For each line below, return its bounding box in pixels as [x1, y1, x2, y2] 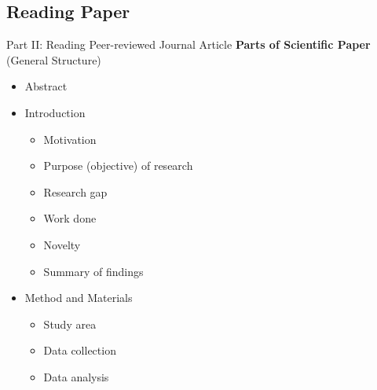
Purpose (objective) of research [43, 157, 193, 174]
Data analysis [43, 368, 109, 384]
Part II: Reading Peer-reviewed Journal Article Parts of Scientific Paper [6, 36, 371, 53]
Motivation [43, 131, 97, 147]
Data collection [43, 342, 116, 359]
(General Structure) [6, 51, 101, 68]
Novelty [43, 236, 81, 252]
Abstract [24, 78, 68, 94]
